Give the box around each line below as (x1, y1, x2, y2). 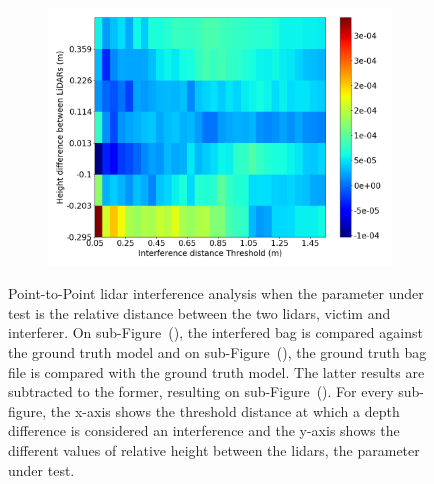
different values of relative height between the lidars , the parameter (8, 439, 420, 460)
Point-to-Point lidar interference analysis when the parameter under (8, 283, 424, 304)
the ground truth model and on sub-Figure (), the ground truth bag (8, 341, 427, 362)
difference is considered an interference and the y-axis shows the (8, 420, 400, 441)
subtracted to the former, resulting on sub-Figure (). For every (8, 381, 394, 402)
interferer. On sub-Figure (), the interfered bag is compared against (8, 322, 423, 343)
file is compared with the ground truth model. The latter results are (8, 361, 425, 382)
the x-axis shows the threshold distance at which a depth (50, 400, 400, 421)
